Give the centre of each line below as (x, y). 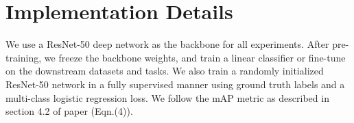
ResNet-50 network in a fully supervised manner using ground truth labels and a (175, 84)
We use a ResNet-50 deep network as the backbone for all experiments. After (167, 44)
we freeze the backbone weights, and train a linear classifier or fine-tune (195, 57)
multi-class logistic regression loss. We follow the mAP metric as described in (167, 97)
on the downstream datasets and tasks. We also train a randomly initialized (165, 71)
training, (24, 57)
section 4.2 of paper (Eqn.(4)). (69, 111)
